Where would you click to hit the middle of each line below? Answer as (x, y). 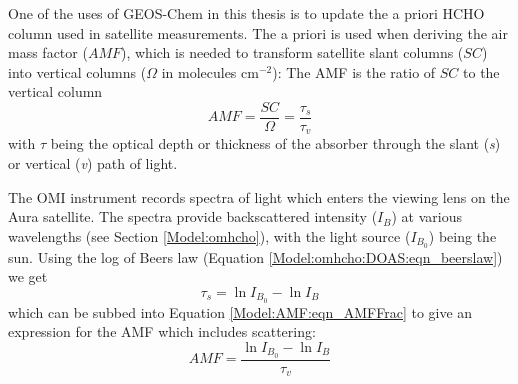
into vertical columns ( (77, 71)
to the (481, 71)
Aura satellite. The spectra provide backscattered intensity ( (193, 216)
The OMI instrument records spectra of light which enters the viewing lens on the (259, 196)
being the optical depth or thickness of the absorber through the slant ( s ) (275, 143)
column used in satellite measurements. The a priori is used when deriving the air (258, 32)
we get (28, 276)
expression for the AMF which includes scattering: (162, 331)
